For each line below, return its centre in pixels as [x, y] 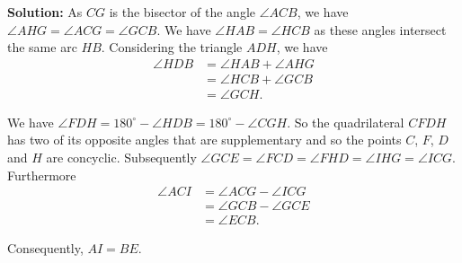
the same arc [42, 47]
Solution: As [45, 12]
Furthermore [42, 175]
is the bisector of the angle [182, 12]
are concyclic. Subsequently [121, 158]
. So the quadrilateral [346, 122]
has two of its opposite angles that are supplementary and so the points [204, 140]
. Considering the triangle [172, 47]
